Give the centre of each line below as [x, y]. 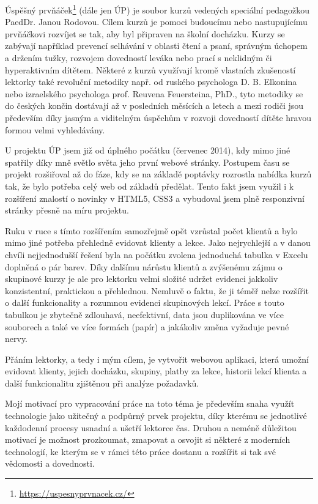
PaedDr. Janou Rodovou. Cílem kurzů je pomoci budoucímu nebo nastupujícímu [156, 22]
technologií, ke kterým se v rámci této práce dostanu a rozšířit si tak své [141, 451]
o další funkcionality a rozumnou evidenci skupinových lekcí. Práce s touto [145, 302]
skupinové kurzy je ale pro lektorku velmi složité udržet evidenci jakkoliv [142, 279]
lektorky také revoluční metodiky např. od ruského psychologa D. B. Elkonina [151, 82]
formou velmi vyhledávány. [55, 129]
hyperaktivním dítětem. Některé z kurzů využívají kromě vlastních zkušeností [150, 69]
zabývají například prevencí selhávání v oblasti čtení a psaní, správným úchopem [156, 46]
